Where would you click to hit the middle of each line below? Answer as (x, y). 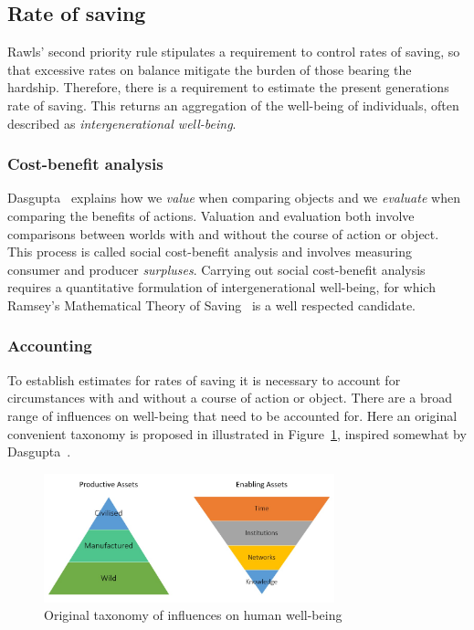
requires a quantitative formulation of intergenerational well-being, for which (221, 287)
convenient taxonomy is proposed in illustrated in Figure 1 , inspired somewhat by (237, 433)
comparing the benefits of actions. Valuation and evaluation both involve (211, 215)
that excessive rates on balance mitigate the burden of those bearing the (210, 69)
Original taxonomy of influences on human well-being (193, 615)
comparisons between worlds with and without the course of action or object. (223, 233)
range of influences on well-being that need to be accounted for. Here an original (232, 415)
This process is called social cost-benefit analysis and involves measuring (210, 252)
